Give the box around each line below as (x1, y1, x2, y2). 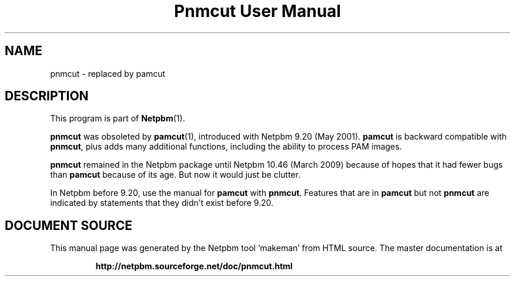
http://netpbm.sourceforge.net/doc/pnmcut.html (95, 261, 293, 272)
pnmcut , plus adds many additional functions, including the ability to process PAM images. (50, 141, 402, 152)
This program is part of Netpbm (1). (50, 113, 185, 124)
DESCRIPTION (5, 89, 89, 104)
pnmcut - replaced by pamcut (50, 68, 166, 79)
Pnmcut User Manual (174, 1, 341, 21)
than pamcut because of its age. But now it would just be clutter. (50, 170, 300, 180)
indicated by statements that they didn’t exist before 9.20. (50, 198, 274, 208)
